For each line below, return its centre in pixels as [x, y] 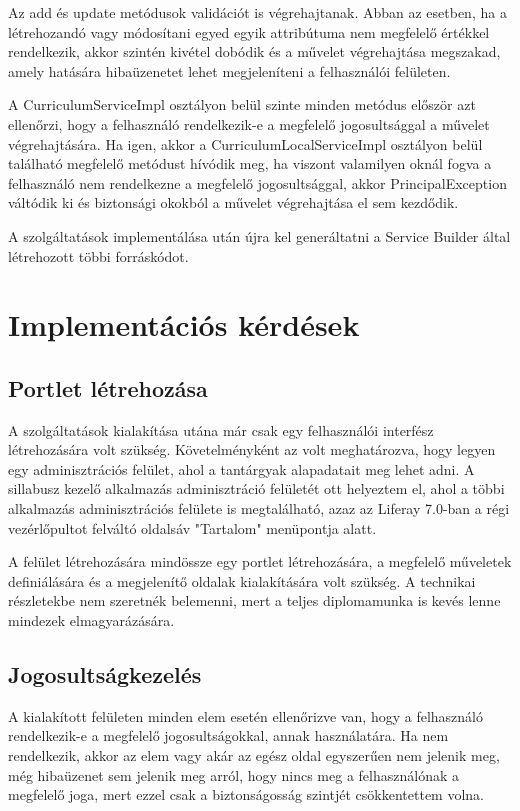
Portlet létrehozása [108, 387]
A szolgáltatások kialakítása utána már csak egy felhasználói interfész [221, 429]
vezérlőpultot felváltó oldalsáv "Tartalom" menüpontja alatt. [192, 527]
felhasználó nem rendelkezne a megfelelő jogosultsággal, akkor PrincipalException [257, 182]
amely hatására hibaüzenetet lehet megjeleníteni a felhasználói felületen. [229, 70]
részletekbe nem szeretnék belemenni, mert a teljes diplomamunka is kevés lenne [254, 600]
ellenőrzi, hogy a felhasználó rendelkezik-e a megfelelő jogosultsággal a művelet [249, 123]
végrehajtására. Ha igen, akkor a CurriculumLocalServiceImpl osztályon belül [245, 143]
